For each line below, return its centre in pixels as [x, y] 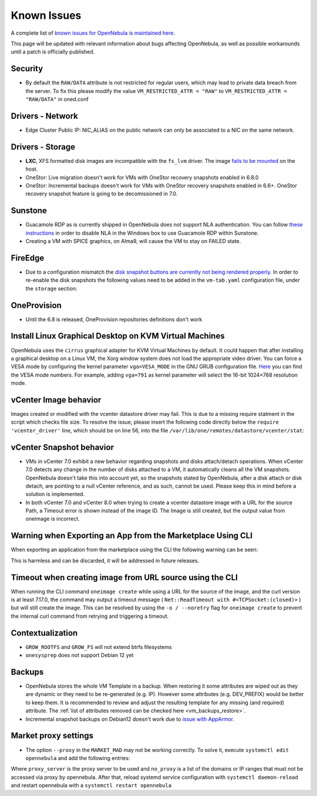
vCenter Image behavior [56, 400]
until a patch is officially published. [53, 52]
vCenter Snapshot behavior [63, 447]
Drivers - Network [45, 116]
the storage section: [51, 288]
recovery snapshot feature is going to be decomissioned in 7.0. [102, 194]
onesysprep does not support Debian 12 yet [80, 655]
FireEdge [28, 258]
